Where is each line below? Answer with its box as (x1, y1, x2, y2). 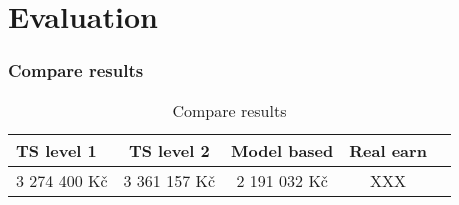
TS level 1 (16, 138, 97, 162)
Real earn (349, 138, 427, 162)
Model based (231, 138, 334, 162)
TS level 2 (128, 138, 210, 162)
